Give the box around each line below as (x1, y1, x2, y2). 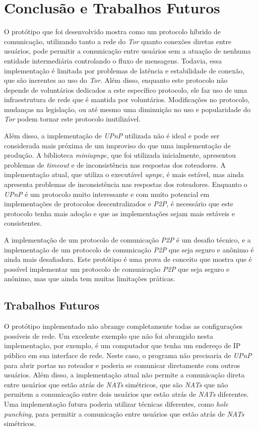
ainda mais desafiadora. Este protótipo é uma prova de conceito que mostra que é (4, 254, 252, 264)
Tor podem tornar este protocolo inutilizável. (4, 114, 141, 124)
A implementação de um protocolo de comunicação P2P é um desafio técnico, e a (4, 235, 251, 245)
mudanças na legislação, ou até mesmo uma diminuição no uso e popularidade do (4, 104, 251, 114)
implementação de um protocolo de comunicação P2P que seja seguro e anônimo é (4, 244, 254, 254)
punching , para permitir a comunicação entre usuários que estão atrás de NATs (4, 408, 244, 419)
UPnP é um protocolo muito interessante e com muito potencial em (4, 188, 209, 199)
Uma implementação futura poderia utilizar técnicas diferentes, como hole (4, 398, 229, 409)
